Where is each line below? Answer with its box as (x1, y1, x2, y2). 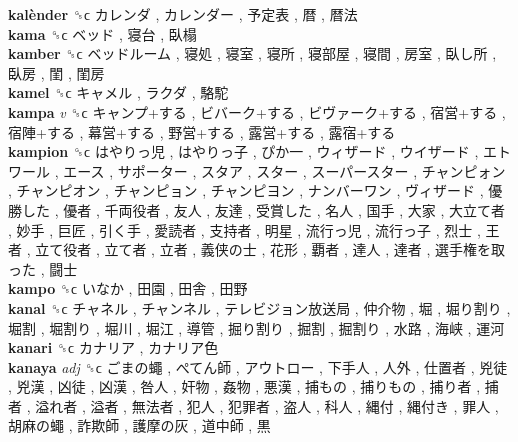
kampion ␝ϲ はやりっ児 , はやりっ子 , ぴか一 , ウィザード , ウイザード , (8, 141, 479, 162)
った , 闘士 (8, 258, 78, 279)
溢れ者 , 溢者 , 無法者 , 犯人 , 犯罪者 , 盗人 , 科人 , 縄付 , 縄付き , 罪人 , (35, 395, 499, 416)
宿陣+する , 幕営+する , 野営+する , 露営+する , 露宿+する (8, 121, 396, 142)
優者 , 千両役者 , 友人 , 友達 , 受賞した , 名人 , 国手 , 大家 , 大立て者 (63, 199, 505, 220)
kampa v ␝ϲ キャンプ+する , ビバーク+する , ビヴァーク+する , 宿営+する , (8, 101, 506, 122)
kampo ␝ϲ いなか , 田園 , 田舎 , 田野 (8, 278, 248, 299)
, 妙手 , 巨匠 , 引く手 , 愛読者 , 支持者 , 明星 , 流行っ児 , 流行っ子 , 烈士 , (8, 219, 481, 240)
